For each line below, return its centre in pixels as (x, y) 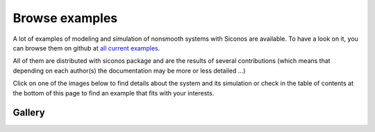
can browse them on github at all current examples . (86, 48)
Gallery (29, 113)
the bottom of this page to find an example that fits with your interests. (114, 93)
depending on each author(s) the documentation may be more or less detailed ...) (129, 70)
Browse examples (65, 18)
